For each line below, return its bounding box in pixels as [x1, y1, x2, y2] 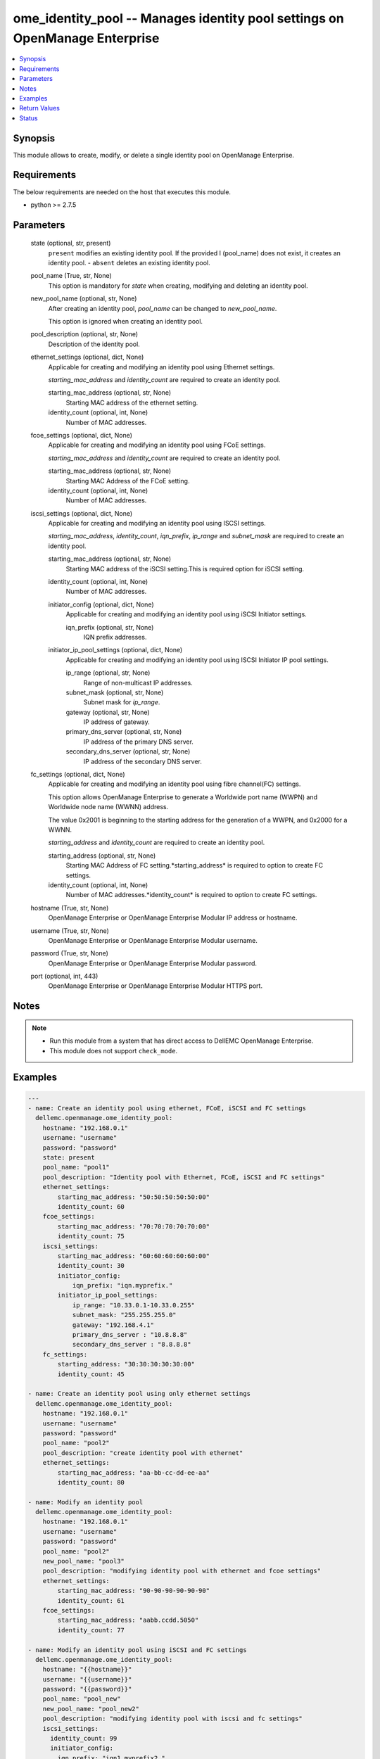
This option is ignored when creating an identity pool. [48, 317, 203, 326]
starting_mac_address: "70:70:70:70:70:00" [57, 1222, 210, 1231]
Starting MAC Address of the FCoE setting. [65, 476, 190, 485]
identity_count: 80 [57, 1478, 125, 1486]
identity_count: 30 [57, 1262, 125, 1270]
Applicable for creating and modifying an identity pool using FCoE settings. [48, 440, 266, 450]
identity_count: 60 [57, 1202, 125, 1210]
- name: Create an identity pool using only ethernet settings [27, 1390, 251, 1398]
